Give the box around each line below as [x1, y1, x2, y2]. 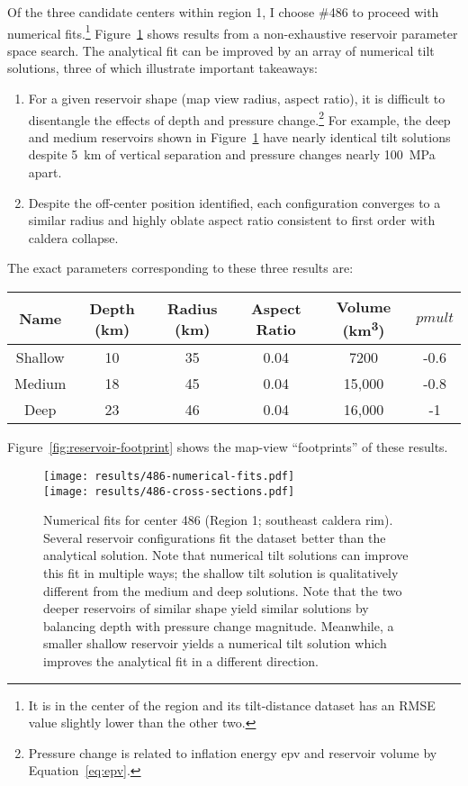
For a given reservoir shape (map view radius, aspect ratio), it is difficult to [28, 89, 445, 108]
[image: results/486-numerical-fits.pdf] [43, 469, 295, 483]
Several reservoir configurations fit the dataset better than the [43, 528, 386, 547]
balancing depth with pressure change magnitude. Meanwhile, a [43, 616, 394, 635]
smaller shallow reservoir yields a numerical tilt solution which [43, 634, 387, 653]
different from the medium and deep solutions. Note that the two [43, 581, 402, 600]
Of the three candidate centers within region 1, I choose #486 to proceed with [7, 3, 439, 21]
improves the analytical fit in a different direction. [43, 652, 319, 671]
